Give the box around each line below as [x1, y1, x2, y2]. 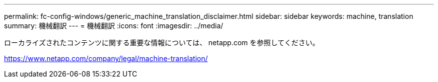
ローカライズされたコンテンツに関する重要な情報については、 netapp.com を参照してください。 [4, 38, 319, 47]
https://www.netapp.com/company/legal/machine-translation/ [4, 54, 208, 63]
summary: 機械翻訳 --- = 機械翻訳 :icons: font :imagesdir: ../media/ [4, 21, 223, 30]
